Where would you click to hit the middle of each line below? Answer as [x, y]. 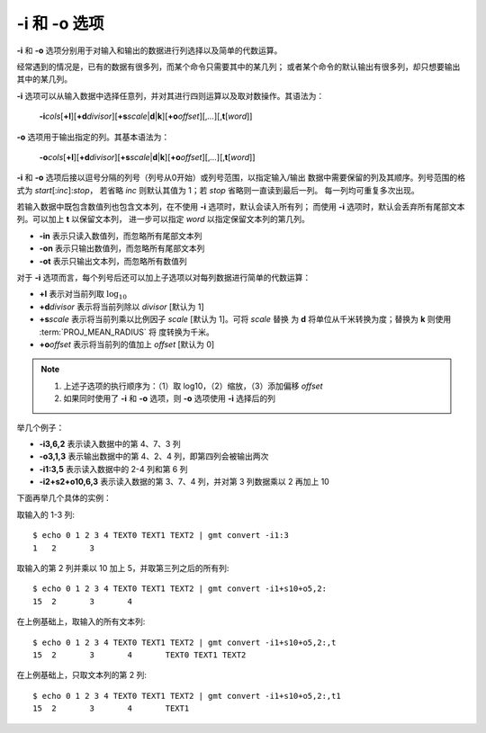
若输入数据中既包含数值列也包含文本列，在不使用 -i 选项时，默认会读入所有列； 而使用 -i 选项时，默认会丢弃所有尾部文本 [241, 207]
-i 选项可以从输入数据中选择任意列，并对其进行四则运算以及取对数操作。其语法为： [171, 95]
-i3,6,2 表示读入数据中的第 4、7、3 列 [110, 443]
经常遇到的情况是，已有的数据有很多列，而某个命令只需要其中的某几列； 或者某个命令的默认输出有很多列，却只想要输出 [238, 67]
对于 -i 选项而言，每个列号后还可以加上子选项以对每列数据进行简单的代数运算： [164, 278]
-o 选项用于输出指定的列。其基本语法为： [93, 137]
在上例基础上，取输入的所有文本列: [81, 621]
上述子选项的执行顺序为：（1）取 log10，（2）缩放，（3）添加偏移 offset [193, 386]
